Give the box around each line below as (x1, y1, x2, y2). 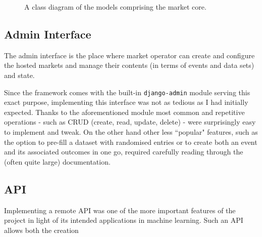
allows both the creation (4, 224, 79, 235)
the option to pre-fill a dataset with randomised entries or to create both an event (4, 136, 257, 147)
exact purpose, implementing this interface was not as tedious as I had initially (4, 97, 248, 107)
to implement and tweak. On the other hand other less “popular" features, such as (4, 127, 258, 137)
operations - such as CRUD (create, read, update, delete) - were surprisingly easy (4, 116, 256, 127)
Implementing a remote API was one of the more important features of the (4, 205, 236, 215)
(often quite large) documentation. (4, 156, 111, 167)
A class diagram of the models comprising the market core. (24, 2, 206, 12)
